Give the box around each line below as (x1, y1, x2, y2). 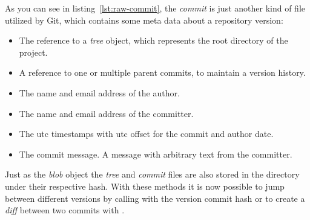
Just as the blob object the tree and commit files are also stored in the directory (5, 168, 300, 181)
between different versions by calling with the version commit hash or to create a (5, 192, 305, 204)
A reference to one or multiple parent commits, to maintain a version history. (19, 66, 306, 79)
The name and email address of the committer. (19, 107, 194, 119)
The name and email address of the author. (19, 86, 180, 99)
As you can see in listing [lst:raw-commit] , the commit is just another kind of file (5, 2, 305, 14)
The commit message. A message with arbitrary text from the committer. (19, 147, 292, 160)
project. (19, 45, 48, 58)
